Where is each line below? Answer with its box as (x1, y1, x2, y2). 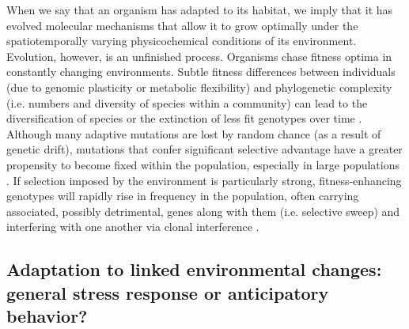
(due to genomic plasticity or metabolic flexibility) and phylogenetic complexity (6, 78, 392, 95)
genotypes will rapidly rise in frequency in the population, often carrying (6, 187, 359, 204)
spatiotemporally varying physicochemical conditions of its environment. (6, 32, 357, 49)
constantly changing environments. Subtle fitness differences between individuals (6, 63, 396, 80)
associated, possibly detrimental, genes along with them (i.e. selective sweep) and (6, 202, 400, 219)
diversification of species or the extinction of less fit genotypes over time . (6, 110, 362, 127)
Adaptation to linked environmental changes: (6, 257, 382, 282)
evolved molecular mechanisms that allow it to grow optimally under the (6, 17, 358, 33)
